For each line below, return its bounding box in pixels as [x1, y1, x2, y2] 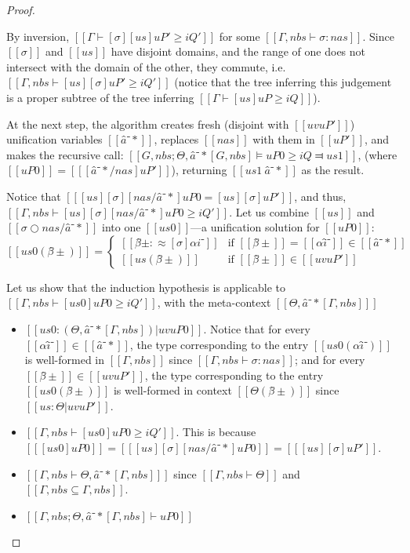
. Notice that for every [203, 320, 310, 337]
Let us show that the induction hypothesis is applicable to [6, 278, 286, 295]
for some [219, 27, 260, 44]
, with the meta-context [157, 294, 271, 311]
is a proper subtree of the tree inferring [6, 89, 194, 105]
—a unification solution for [190, 219, 320, 235]
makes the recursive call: [6, 146, 124, 162]
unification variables [6, 131, 103, 147]
